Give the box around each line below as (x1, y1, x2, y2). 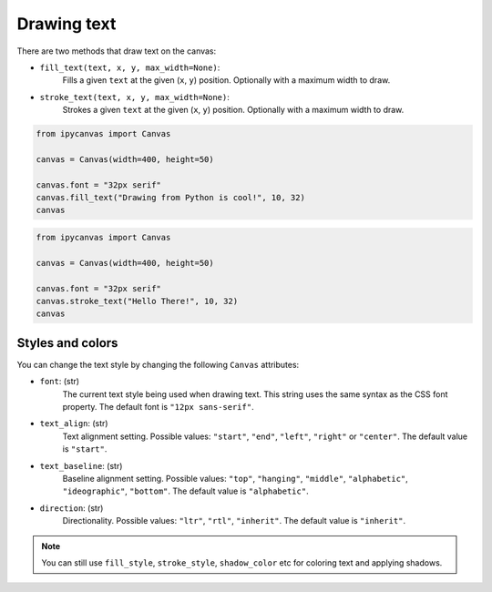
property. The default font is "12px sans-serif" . (62, 402, 254, 413)
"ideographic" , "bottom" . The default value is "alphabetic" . (62, 485, 309, 496)
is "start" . (62, 444, 108, 454)
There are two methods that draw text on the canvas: (16, 46, 217, 56)
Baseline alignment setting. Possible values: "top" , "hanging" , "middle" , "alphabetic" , (62, 473, 409, 484)
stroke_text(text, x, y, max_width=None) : (39, 91, 230, 102)
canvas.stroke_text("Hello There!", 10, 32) (36, 296, 239, 306)
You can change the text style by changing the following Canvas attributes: (16, 359, 300, 370)
